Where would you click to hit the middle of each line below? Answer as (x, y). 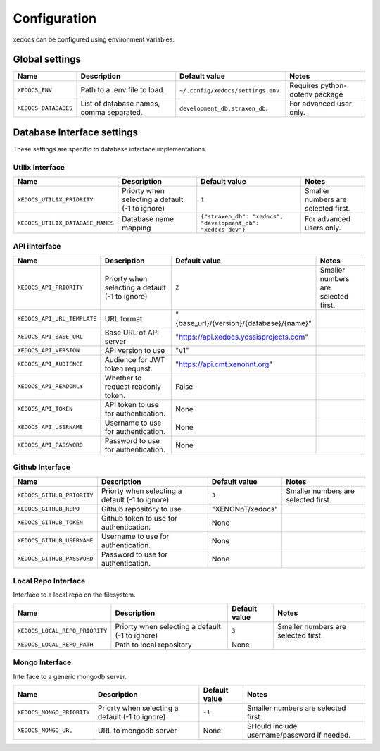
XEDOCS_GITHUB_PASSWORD (55, 559)
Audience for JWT (135, 359)
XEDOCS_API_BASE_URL (50, 337)
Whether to (123, 378)
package (329, 94)
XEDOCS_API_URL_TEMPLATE (57, 319)
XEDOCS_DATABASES (45, 108)
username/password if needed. (299, 735)
